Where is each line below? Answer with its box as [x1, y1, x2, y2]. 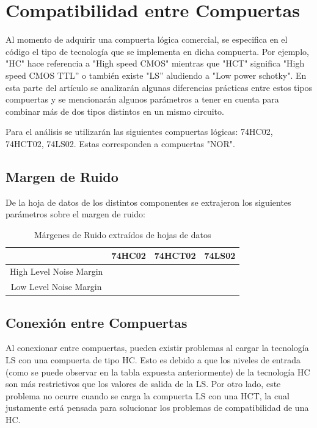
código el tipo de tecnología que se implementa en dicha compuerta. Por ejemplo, [5, 45, 309, 57]
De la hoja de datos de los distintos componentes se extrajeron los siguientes [5, 195, 291, 208]
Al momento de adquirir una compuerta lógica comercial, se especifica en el [5, 33, 288, 46]
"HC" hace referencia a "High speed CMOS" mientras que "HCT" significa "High [5, 57, 305, 70]
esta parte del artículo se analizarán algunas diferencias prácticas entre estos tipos [5, 81, 313, 93]
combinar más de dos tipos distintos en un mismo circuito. [5, 104, 224, 117]
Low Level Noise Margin [10, 280, 102, 293]
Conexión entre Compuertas [5, 313, 188, 332]
